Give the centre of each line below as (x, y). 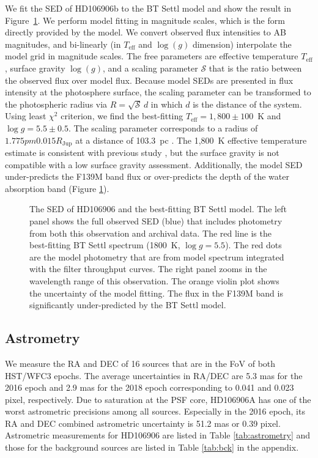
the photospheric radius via (56, 104)
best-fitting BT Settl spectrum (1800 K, (105, 245)
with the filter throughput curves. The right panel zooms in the (148, 269)
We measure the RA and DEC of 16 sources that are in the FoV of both (140, 363)
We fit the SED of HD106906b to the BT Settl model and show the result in (148, 8)
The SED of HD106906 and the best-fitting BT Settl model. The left (158, 209)
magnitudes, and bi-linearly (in (63, 44)
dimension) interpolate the (242, 44)
